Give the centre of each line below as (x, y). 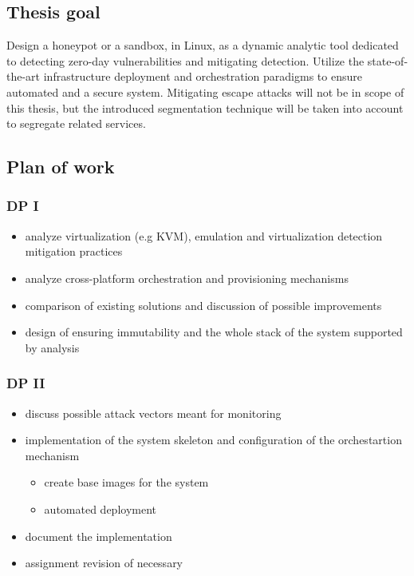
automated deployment (100, 508)
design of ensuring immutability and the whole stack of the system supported (214, 332)
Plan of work (61, 167)
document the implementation (99, 536)
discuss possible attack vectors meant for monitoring (153, 413)
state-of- (388, 60)
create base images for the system (126, 482)
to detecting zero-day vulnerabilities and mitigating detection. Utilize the (185, 60)
